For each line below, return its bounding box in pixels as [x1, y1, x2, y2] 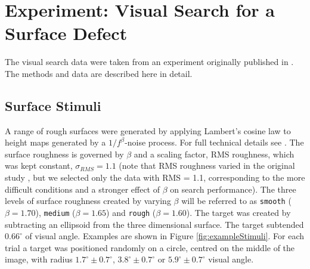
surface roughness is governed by [5, 147, 124, 160]
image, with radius [5, 253, 73, 265]
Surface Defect [5, 21, 128, 45]
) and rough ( [106, 206, 156, 218]
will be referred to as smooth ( [181, 194, 292, 207]
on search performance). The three [170, 183, 296, 195]
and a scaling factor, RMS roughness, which [134, 147, 294, 160]
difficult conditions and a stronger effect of [5, 183, 160, 195]
